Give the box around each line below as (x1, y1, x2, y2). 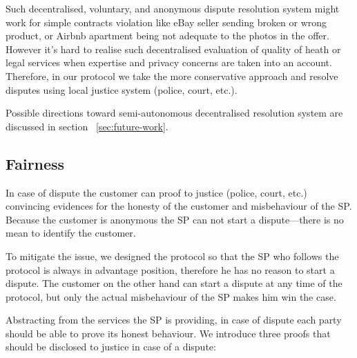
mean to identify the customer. (6, 226, 136, 240)
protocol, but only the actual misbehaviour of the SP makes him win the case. (6, 289, 336, 304)
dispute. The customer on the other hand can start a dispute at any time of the (6, 276, 342, 290)
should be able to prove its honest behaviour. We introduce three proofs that (6, 326, 331, 340)
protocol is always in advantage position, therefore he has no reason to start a (6, 262, 335, 277)
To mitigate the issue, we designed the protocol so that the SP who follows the (6, 248, 339, 263)
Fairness (6, 152, 65, 174)
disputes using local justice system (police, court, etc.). (6, 82, 238, 97)
